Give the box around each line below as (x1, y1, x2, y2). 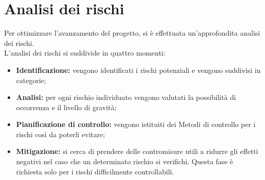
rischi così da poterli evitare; (16, 128, 105, 139)
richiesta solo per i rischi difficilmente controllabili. (16, 166, 174, 176)
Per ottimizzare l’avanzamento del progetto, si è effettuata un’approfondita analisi (4, 28, 260, 38)
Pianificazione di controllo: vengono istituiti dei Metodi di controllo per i (16, 119, 256, 130)
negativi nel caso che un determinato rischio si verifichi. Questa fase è (16, 156, 233, 167)
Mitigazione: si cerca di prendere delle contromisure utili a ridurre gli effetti (16, 146, 258, 157)
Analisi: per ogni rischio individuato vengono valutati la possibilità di (16, 92, 236, 102)
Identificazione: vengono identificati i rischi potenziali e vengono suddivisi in (16, 64, 261, 75)
